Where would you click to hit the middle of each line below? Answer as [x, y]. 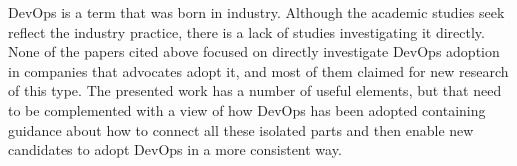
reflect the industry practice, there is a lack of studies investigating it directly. [246, 31]
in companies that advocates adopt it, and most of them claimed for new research [258, 70]
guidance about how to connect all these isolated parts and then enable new [241, 129]
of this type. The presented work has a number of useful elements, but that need [255, 90]
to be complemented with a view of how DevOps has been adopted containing [247, 109]
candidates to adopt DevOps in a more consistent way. [175, 149]
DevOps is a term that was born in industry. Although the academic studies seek [256, 12]
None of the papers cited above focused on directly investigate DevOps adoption [254, 51]
